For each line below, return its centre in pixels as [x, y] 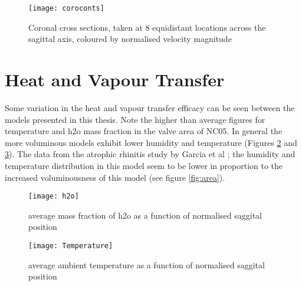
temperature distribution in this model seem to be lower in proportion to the [144, 165]
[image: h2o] [54, 196]
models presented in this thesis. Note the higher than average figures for [135, 119]
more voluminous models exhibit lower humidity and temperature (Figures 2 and [151, 142]
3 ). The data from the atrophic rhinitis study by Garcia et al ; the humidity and [150, 154]
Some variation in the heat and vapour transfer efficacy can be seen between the [150, 107]
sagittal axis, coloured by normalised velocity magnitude [130, 39]
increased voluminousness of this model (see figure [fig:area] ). [115, 177]
